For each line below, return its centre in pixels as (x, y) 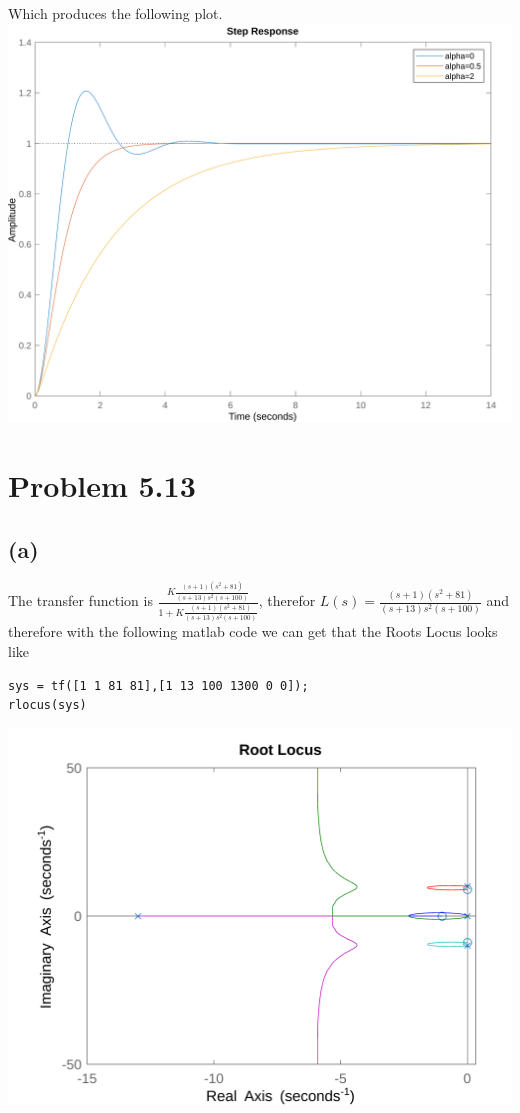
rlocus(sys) (47, 705)
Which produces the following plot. (115, 13)
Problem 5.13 (102, 485)
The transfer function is (80, 600)
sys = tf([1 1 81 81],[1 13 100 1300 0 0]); (158, 685)
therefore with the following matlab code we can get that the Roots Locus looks (253, 631)
